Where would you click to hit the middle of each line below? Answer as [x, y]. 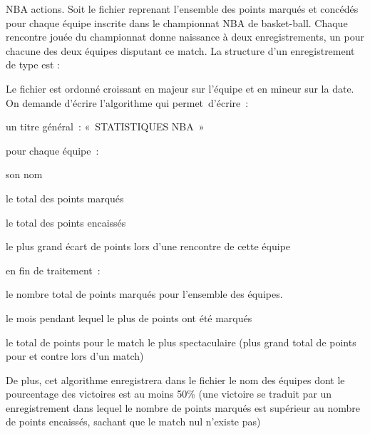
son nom [24, 174]
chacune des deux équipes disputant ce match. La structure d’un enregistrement [180, 50]
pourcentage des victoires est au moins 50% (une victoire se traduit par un [169, 394]
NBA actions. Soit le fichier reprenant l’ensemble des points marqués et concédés [182, 9]
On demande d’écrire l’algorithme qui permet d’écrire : [127, 102]
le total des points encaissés [66, 222]
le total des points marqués [65, 198]
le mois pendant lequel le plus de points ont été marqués [129, 317]
